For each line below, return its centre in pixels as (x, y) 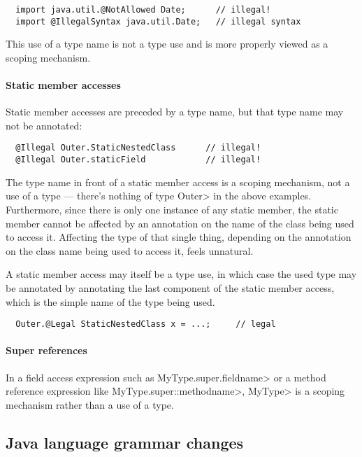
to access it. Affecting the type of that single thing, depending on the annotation (179, 237)
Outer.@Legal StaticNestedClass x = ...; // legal (146, 324)
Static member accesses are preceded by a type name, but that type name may (175, 112)
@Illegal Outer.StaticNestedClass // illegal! (138, 148)
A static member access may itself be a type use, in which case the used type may (181, 274)
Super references (46, 350)
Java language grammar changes (125, 442)
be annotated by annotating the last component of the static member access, (170, 287)
